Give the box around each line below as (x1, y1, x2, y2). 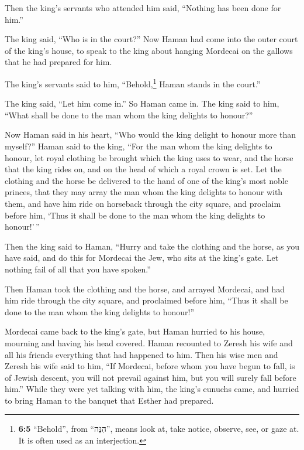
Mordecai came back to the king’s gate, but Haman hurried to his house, (5, 325, 265, 337)
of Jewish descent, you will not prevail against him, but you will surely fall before (5, 371, 296, 383)
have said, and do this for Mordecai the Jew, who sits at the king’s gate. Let (5, 251, 279, 264)
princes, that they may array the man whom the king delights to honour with (5, 186, 283, 198)
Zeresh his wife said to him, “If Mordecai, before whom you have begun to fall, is (5, 360, 295, 372)
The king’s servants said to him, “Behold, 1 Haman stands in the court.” (5, 76, 261, 90)
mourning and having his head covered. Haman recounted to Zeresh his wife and (5, 336, 293, 349)
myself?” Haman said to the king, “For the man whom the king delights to (5, 140, 272, 152)
